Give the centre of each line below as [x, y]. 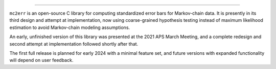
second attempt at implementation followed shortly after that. [74, 44]
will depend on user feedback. [41, 60]
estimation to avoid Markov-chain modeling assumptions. [70, 27]
